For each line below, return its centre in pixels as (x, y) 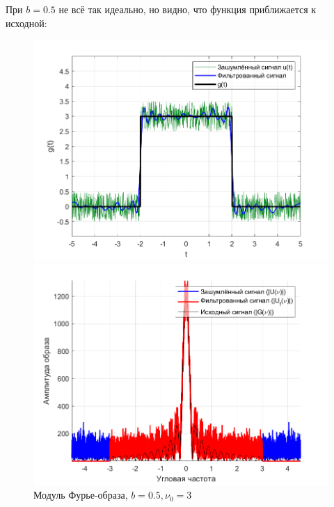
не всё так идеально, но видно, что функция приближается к (188, 9)
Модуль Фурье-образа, (81, 495)
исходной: (26, 23)
